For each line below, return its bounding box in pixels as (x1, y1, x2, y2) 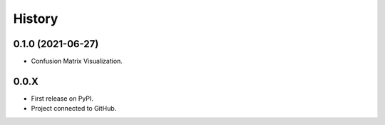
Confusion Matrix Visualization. (31, 57, 123, 66)
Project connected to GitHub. (31, 104, 117, 113)
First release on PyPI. (31, 94, 94, 103)
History (13, 11, 58, 26)
